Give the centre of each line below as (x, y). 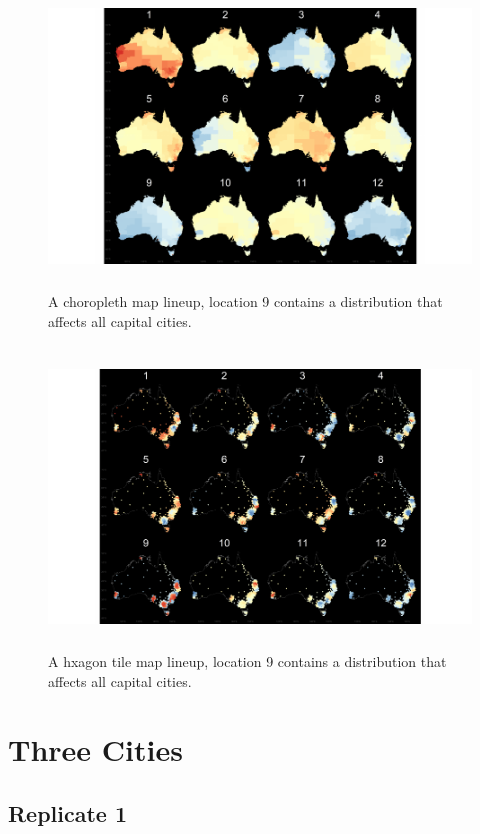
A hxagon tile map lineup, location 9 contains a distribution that (247, 661)
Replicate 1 (68, 813)
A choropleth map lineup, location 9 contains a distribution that (245, 300)
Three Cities (95, 749)
